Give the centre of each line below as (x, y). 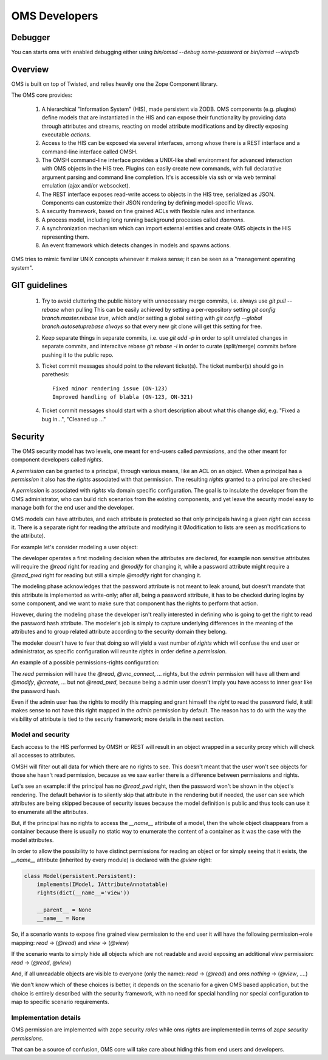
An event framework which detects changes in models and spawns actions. (136, 245)
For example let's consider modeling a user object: (74, 547)
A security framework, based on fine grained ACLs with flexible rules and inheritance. (149, 211)
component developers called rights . (57, 460)
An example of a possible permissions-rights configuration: (85, 662)
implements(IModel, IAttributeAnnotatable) (102, 884)
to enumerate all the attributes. (50, 812)
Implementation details (46, 1017)
